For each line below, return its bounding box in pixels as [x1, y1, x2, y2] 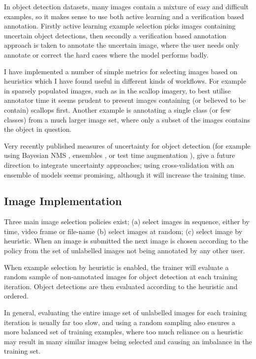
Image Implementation [4, 193, 122, 209]
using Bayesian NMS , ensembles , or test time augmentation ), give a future [4, 150, 235, 160]
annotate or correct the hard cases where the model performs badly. [4, 49, 209, 60]
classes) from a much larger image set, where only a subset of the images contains [4, 114, 251, 124]
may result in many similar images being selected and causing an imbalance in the [4, 336, 252, 346]
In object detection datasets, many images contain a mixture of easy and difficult [4, 1, 249, 11]
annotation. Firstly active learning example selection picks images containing [4, 21, 236, 31]
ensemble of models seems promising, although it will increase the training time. [4, 169, 246, 179]
